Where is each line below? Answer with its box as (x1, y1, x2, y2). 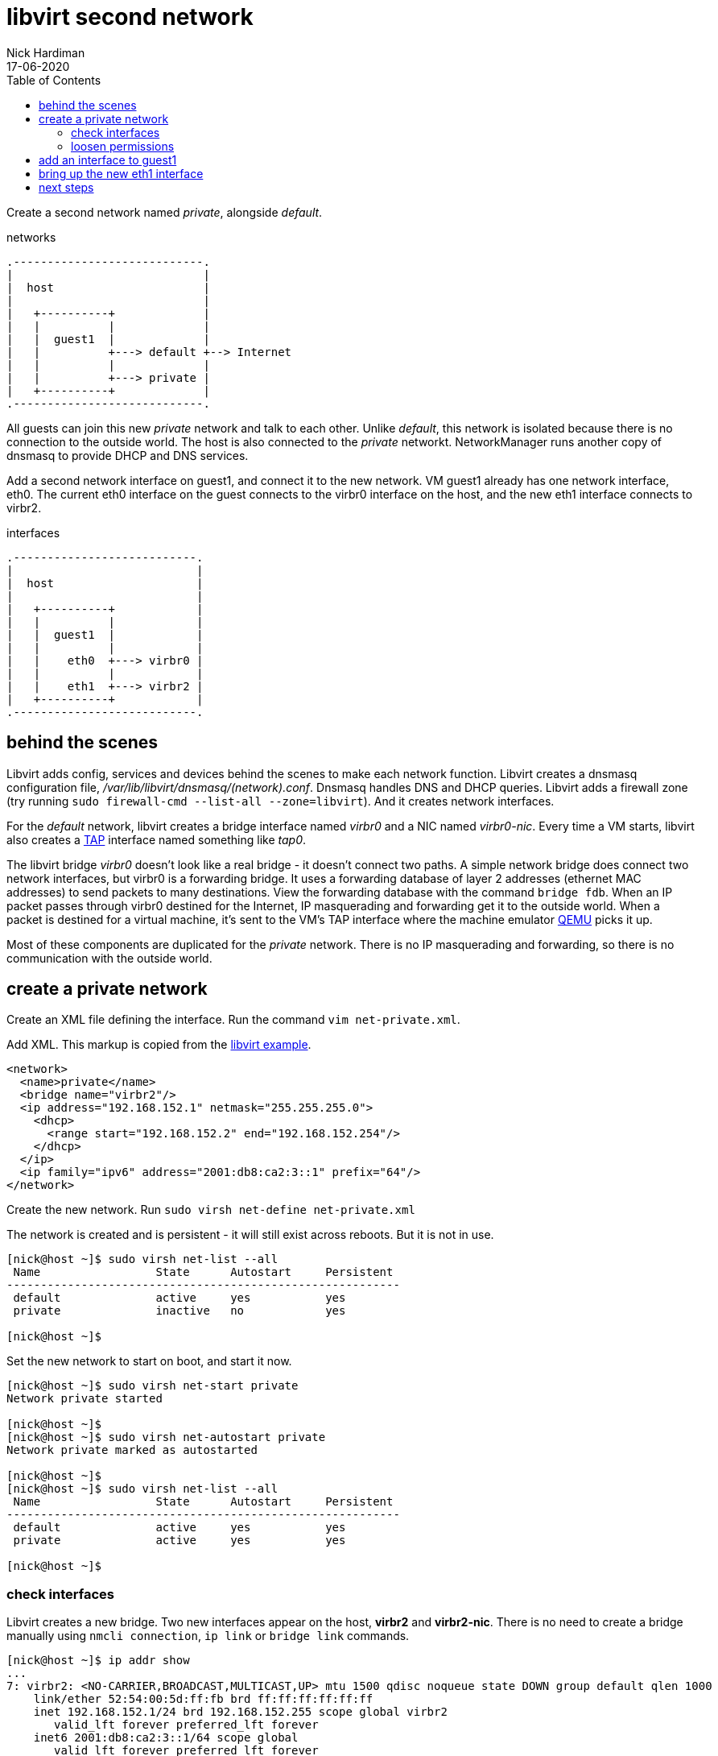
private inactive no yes (13, 1304, 346, 1318)
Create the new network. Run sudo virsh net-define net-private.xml (6, 1203, 415, 1217)
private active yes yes (13, 1534, 346, 1547)
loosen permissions (71, 139, 175, 153)
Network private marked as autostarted (6, 1443, 258, 1457)
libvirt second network (6, 3, 254, 31)
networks (6, 230, 56, 244)
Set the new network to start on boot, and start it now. (6, 1354, 292, 1369)
